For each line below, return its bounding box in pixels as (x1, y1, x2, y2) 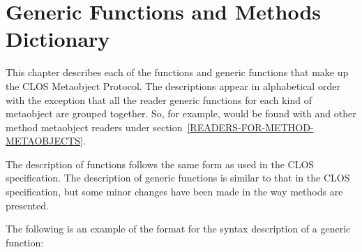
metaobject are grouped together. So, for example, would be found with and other (6, 106, 356, 121)
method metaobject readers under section (6, 119, 183, 134)
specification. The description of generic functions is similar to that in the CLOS (6, 170, 350, 185)
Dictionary (6, 24, 110, 53)
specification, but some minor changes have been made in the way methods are (6, 184, 343, 199)
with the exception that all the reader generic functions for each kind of (6, 92, 312, 107)
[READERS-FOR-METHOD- (187, 119, 314, 134)
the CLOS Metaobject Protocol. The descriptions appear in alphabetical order (6, 78, 340, 93)
